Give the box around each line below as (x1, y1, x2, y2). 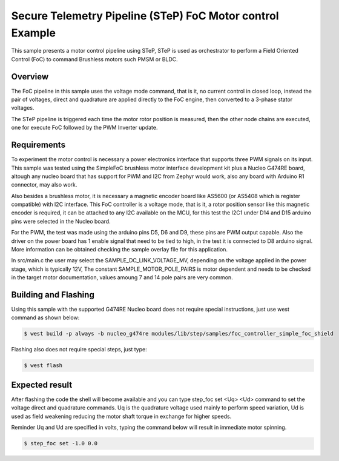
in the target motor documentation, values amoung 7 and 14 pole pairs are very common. (11, 274, 233, 281)
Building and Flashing (11, 290, 95, 300)
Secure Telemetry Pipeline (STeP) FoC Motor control (11, 9, 279, 22)
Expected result (11, 379, 73, 390)
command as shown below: (11, 314, 80, 321)
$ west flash (24, 362, 63, 369)
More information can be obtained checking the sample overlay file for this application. (11, 246, 228, 253)
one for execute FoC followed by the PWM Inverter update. (11, 124, 158, 131)
